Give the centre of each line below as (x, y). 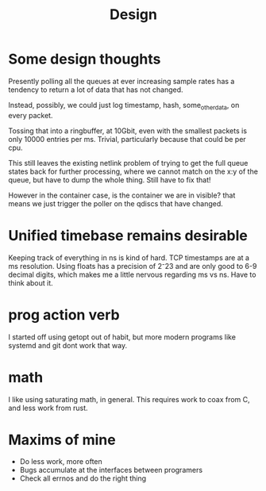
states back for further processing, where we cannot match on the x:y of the (133, 171)
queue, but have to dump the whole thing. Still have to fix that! (110, 179)
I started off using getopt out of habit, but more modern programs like (122, 337)
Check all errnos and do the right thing (83, 478)
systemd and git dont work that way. (68, 345)
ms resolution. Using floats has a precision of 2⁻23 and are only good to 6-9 (133, 266)
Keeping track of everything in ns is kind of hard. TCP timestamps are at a (129, 257)
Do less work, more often (61, 462)
